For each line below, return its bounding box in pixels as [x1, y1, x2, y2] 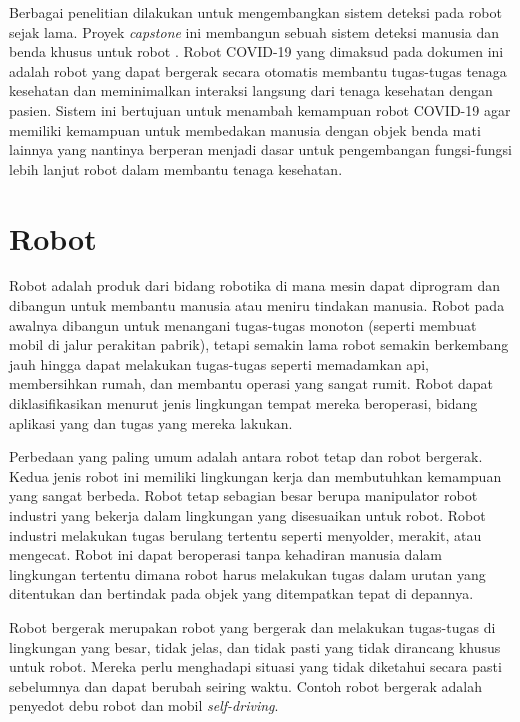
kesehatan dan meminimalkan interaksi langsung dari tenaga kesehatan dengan [9, 80, 493, 101]
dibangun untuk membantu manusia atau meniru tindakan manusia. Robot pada [9, 295, 505, 316]
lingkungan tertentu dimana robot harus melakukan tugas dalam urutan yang [9, 563, 486, 584]
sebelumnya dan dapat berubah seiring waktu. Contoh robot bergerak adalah [9, 675, 482, 696]
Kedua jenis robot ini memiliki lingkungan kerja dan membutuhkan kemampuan [9, 465, 502, 486]
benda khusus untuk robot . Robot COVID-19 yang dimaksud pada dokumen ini [9, 41, 504, 62]
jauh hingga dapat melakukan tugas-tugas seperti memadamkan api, [9, 353, 429, 374]
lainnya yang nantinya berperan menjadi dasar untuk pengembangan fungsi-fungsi [9, 139, 512, 160]
